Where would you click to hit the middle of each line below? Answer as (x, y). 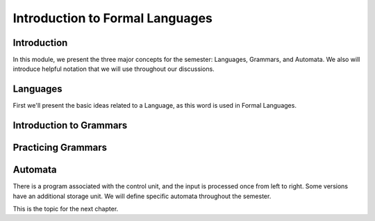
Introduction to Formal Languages (113, 18)
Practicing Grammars (60, 148)
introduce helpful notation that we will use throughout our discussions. (114, 69)
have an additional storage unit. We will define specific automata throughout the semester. (142, 196)
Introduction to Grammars (70, 125)
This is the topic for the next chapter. (66, 209)
